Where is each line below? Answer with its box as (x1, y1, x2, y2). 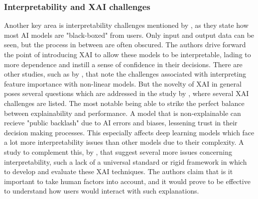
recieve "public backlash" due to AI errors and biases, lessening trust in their (4, 117, 238, 128)
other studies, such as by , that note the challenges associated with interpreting (4, 69, 246, 79)
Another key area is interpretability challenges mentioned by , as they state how (4, 20, 249, 30)
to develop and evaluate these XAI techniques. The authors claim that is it (4, 166, 233, 177)
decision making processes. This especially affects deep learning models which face (4, 127, 255, 137)
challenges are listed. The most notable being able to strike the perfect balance (4, 98, 245, 108)
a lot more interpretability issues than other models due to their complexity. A (4, 137, 244, 147)
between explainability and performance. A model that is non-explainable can (4, 107, 241, 118)
